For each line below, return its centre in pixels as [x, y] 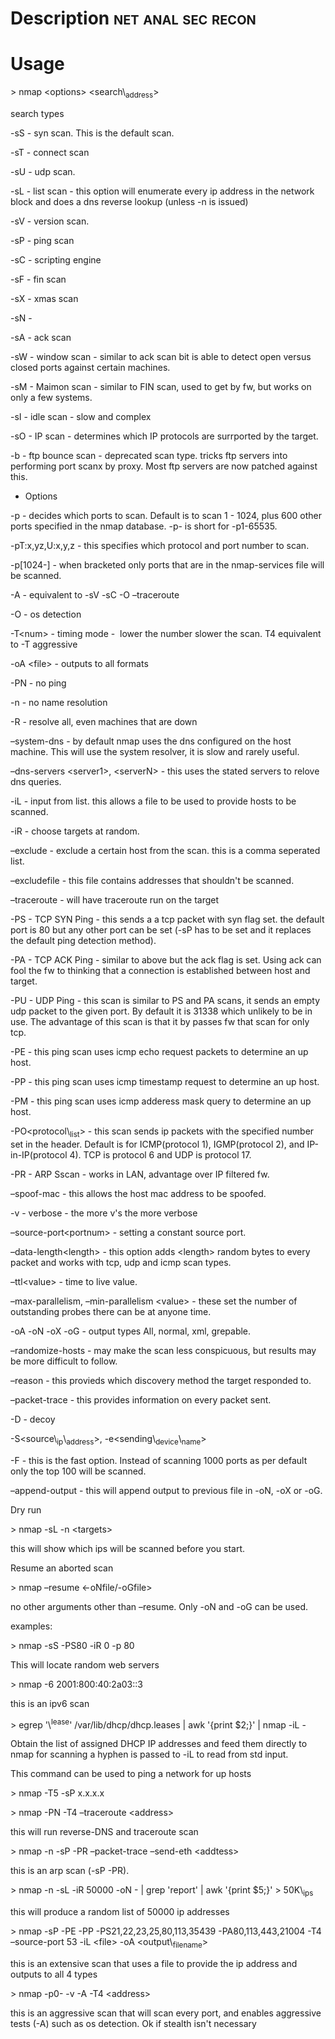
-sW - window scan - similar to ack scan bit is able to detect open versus [161, 356]
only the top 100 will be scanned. [78, 1471]
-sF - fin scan [38, 279]
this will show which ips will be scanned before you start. [128, 1548]
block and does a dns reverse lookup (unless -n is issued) [129, 201]
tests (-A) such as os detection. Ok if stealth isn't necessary [133, 2023]
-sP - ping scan [42, 240]
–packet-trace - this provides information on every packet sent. [141, 1399]
